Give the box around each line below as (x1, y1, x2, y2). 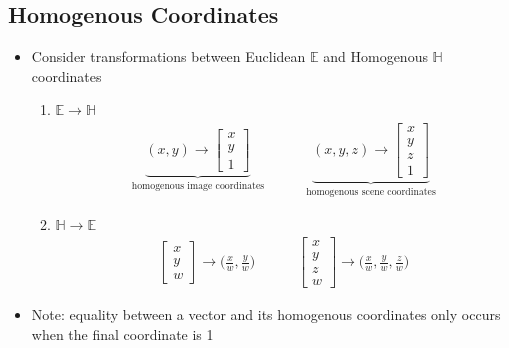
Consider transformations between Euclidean (31, 46, 306, 67)
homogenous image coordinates (131, 181, 265, 191)
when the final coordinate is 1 (31, 323, 214, 344)
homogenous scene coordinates (306, 187, 436, 198)
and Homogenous (323, 46, 428, 67)
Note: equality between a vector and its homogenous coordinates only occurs (31, 304, 501, 325)
